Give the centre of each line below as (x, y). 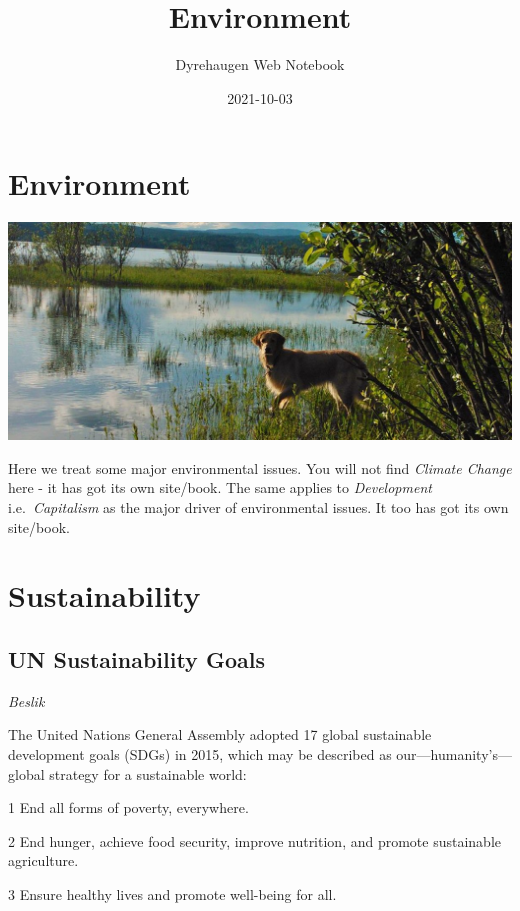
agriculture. (43, 860)
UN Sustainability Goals (136, 659)
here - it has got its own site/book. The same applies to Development (220, 487)
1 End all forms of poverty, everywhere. (128, 807)
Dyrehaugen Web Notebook (260, 64)
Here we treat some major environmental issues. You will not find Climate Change (260, 467)
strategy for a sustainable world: (148, 773)
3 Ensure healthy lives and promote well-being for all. (172, 893)
